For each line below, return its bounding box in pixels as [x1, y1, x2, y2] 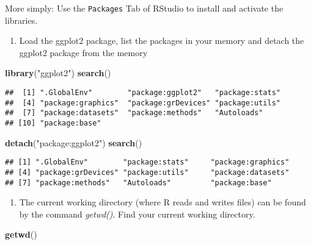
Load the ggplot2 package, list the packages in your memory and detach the [19, 34, 304, 47]
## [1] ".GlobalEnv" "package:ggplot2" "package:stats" [5, 88, 281, 98]
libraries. [5, 13, 38, 26]
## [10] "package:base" [5, 119, 101, 127]
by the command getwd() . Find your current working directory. [19, 207, 255, 220]
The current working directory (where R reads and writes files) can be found [19, 196, 306, 208]
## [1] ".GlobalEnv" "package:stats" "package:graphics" [5, 158, 290, 167]
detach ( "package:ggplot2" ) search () [5, 136, 142, 149]
